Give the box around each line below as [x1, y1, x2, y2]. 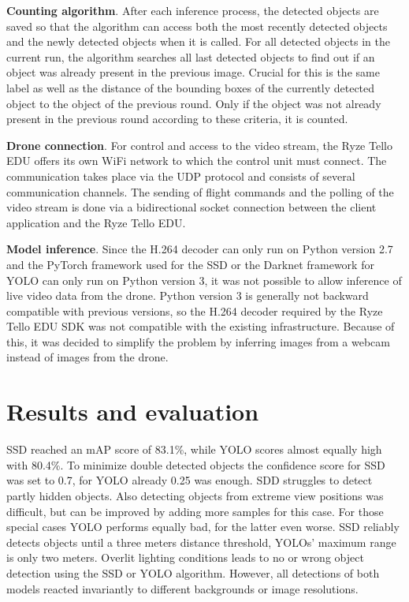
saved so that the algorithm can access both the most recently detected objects [6, 17, 388, 34]
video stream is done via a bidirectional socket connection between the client [6, 199, 377, 215]
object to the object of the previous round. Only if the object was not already [6, 95, 381, 111]
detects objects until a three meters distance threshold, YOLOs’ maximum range [6, 533, 396, 550]
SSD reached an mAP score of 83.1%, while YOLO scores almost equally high [6, 441, 382, 458]
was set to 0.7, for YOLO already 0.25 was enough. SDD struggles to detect [6, 472, 373, 488]
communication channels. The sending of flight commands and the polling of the [6, 183, 394, 200]
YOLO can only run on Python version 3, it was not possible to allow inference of [6, 271, 402, 288]
